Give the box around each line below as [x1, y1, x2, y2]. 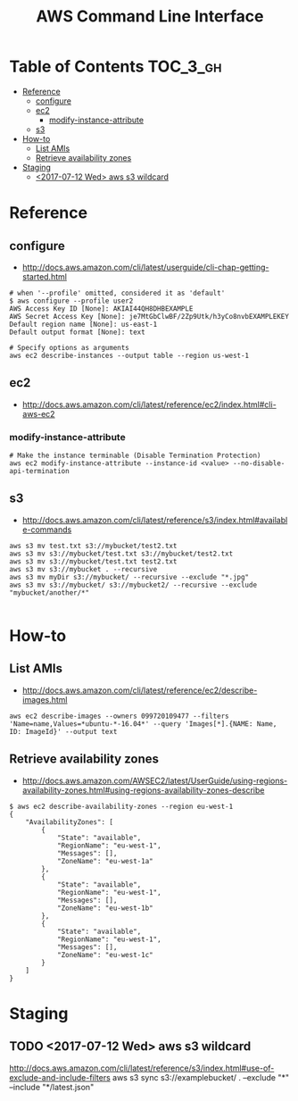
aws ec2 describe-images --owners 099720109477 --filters [9, 712, 229, 721]
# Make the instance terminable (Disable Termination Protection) [9, 451, 261, 461]
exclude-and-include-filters [9, 1072, 112, 1082]
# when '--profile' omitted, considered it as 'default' [9, 288, 226, 297]
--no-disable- [232, 459, 286, 468]
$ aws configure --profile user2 [9, 296, 134, 305]
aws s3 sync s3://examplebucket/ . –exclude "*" [112, 1072, 290, 1082]
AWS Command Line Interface [36, 6, 264, 27]
